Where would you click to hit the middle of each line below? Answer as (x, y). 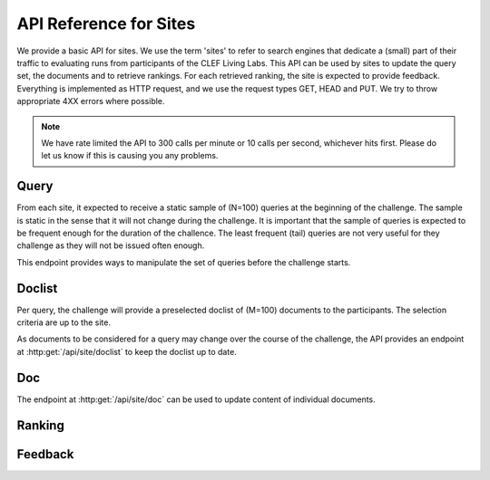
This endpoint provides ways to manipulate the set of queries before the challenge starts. (184, 262)
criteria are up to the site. (64, 322)
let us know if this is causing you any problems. (130, 156)
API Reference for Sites (106, 24)
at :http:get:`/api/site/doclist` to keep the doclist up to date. (127, 351)
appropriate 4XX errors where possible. (91, 101)
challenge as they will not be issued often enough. (111, 245)
